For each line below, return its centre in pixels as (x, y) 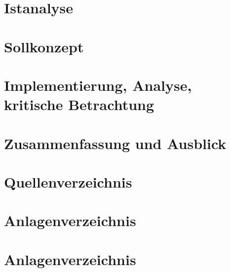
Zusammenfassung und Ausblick (115, 143)
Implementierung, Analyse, (98, 85)
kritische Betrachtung (79, 104)
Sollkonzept (44, 46)
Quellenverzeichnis (68, 181)
